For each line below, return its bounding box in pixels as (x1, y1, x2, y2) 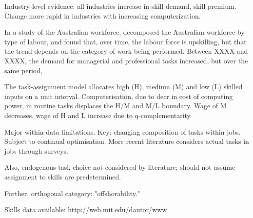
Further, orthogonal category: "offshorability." (4, 188, 140, 198)
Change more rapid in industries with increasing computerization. (4, 10, 201, 20)
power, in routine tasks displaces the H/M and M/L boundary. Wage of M (4, 100, 227, 111)
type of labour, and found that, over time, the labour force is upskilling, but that (4, 36, 247, 46)
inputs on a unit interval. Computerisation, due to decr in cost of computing (4, 91, 233, 101)
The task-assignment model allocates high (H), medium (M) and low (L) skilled (4, 81, 243, 92)
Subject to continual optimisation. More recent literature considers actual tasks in (4, 136, 249, 146)
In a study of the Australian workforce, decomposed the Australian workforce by (4, 27, 245, 37)
